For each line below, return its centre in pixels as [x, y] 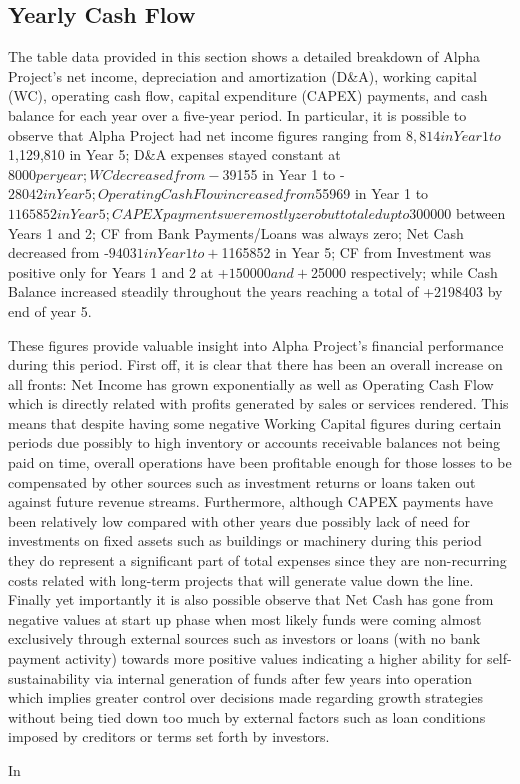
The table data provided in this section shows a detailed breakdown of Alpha [244, 56]
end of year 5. [50, 310]
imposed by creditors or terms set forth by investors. [169, 736]
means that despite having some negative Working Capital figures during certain [255, 422]
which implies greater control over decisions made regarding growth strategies [246, 697]
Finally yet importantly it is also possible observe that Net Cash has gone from [251, 599]
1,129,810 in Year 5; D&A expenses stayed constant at [174, 154]
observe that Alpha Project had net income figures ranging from [205, 134]
